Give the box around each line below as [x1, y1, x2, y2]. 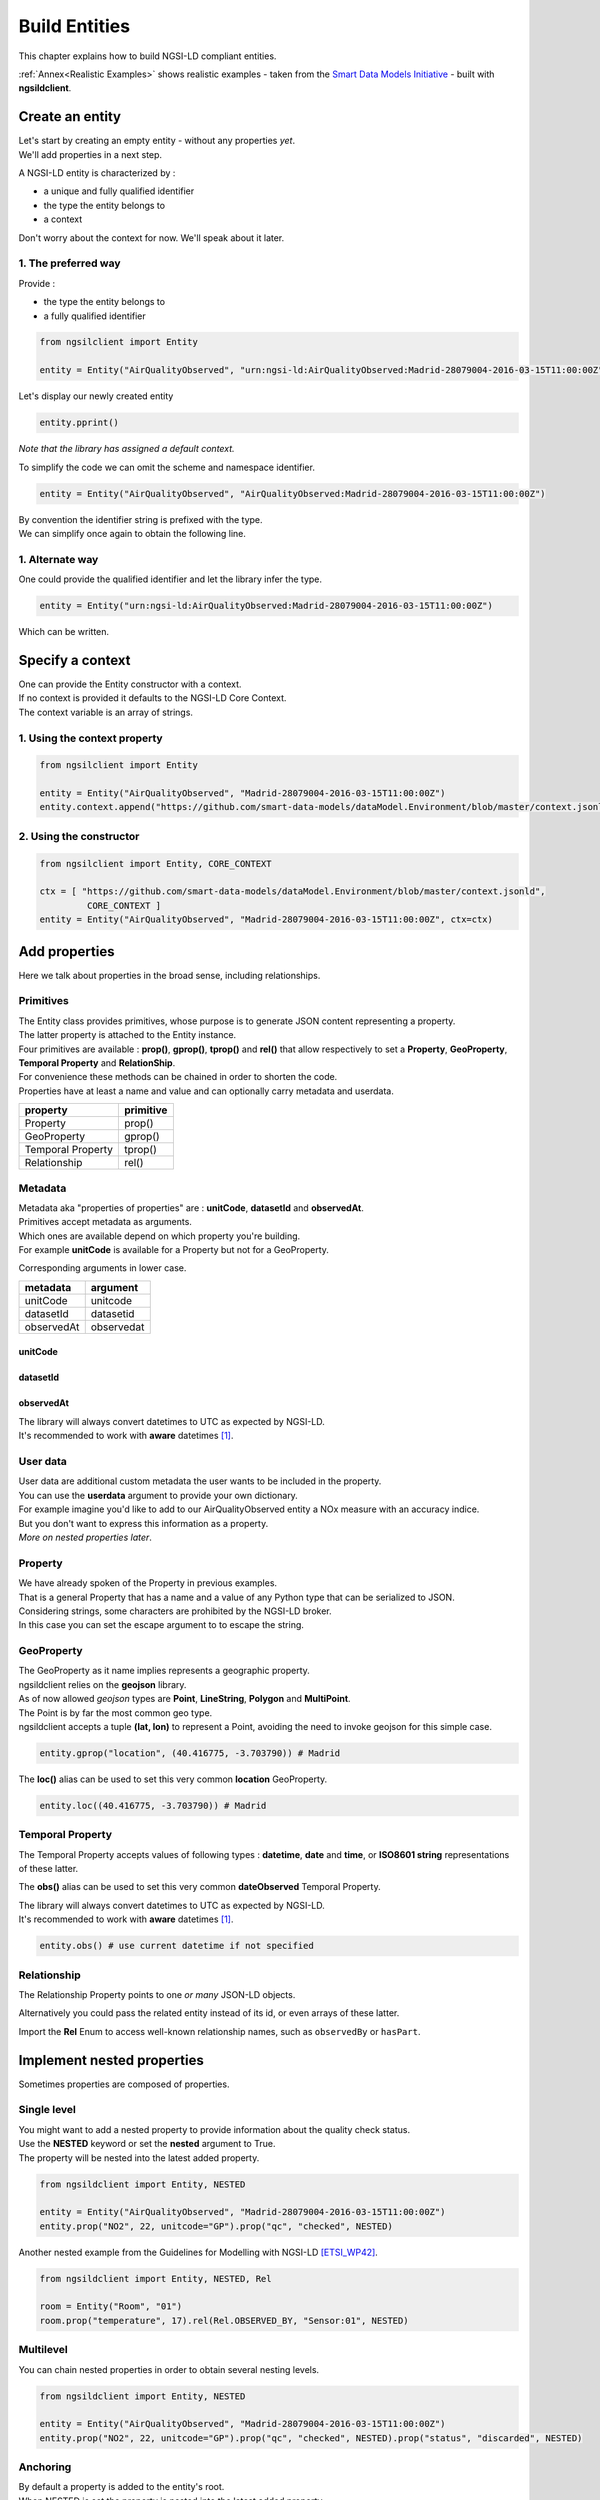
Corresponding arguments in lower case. [18, 1262, 187, 1274]
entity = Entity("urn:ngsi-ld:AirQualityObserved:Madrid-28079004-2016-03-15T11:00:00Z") [39, 600, 494, 612]
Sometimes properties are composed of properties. [18, 2078, 230, 2090]
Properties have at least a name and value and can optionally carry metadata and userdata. [18, 1085, 394, 1097]
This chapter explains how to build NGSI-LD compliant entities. [18, 50, 277, 62]
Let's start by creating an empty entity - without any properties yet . [18, 135, 295, 147]
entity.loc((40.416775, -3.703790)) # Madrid [39, 1800, 267, 1811]
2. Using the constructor [18, 829, 140, 843]
